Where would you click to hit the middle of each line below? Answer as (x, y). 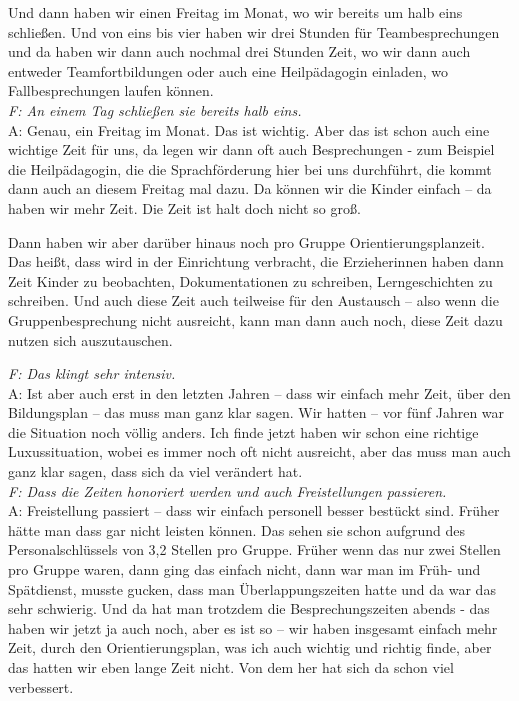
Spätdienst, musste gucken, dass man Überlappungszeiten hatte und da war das (252, 588)
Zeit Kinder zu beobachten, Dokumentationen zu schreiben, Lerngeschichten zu (250, 280)
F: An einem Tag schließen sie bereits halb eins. (155, 109)
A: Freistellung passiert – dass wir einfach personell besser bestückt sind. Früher (254, 510)
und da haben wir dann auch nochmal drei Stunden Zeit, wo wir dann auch (239, 51)
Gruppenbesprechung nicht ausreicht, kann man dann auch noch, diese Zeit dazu (255, 319)
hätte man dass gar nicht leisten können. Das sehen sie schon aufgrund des (237, 529)
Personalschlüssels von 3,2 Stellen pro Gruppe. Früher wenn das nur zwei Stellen (254, 549)
